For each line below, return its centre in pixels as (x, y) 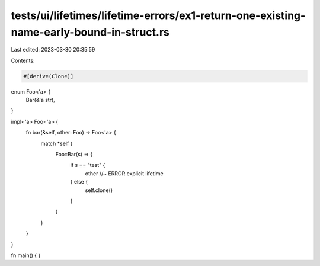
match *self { (57, 143)
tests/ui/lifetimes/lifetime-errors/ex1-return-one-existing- (158, 15)
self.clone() (99, 190)
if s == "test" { (88, 165)
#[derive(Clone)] (49, 76)
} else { (79, 182)
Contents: (23, 60)
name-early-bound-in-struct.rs (90, 32)
